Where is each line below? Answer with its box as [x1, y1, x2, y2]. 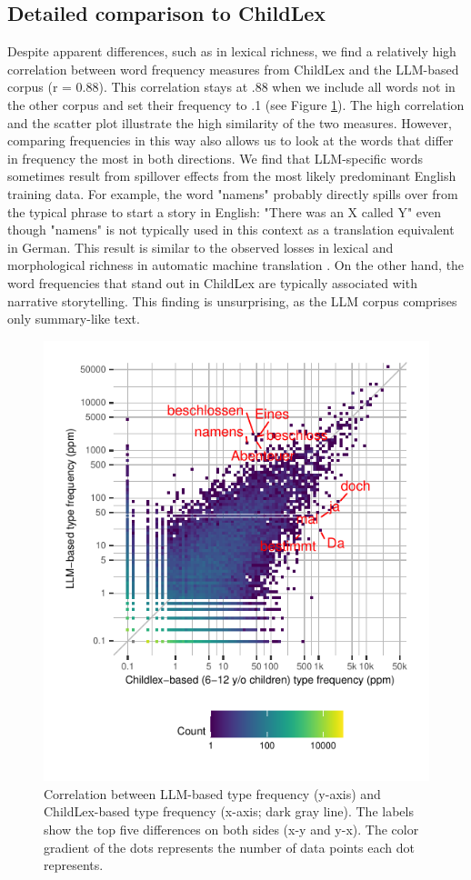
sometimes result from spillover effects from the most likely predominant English [7, 166, 456, 185]
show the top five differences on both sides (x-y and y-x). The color [44, 820, 419, 839]
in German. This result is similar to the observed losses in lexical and [7, 237, 394, 256]
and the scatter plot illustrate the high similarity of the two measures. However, [7, 113, 452, 132]
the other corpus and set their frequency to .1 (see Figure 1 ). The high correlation [7, 95, 465, 114]
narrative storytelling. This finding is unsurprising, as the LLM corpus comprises [7, 291, 457, 310]
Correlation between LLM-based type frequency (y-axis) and [44, 784, 381, 803]
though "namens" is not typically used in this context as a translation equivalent [7, 220, 455, 239]
